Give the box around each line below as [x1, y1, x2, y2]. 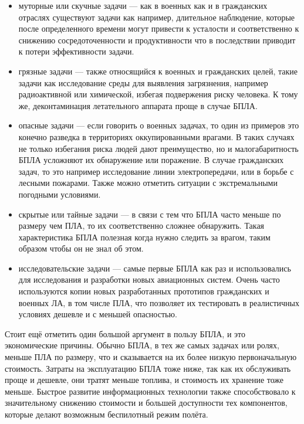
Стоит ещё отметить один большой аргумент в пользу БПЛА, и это [5, 327, 245, 340]
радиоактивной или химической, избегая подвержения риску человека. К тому [18, 88, 298, 100]
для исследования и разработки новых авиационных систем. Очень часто [18, 273, 280, 286]
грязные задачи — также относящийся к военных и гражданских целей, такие [18, 65, 298, 77]
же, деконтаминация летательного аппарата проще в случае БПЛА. [18, 99, 258, 111]
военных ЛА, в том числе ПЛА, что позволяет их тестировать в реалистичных [18, 296, 299, 308]
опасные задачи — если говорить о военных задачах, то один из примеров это [18, 119, 299, 131]
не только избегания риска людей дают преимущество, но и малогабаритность [18, 142, 299, 154]
